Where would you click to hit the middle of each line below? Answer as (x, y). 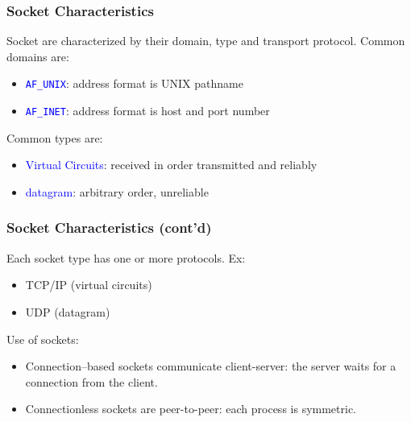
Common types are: (55, 137)
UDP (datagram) (68, 311)
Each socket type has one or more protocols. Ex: (126, 257)
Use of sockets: (43, 339)
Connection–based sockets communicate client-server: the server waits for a (211, 366)
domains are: (38, 56)
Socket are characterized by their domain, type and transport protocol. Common (206, 41)
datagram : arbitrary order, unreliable (117, 191)
